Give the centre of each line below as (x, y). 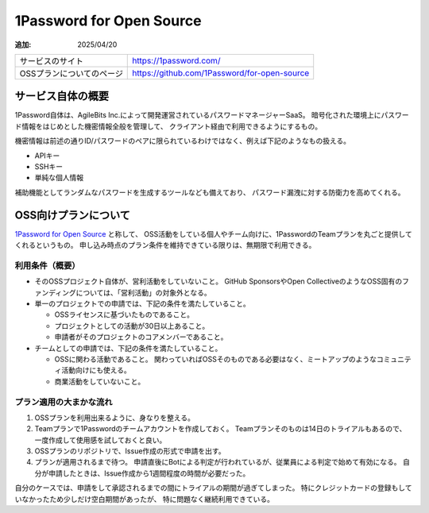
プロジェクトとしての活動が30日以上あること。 (132, 326)
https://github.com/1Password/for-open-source (221, 73)
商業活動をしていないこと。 (100, 381)
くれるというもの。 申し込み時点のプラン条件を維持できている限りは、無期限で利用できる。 (165, 245)
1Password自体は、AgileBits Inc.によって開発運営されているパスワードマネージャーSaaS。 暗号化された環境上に (198, 115)
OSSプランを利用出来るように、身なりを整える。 (114, 418)
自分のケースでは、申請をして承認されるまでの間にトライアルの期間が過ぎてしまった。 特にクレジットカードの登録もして (213, 488)
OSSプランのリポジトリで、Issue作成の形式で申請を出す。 (130, 451)
